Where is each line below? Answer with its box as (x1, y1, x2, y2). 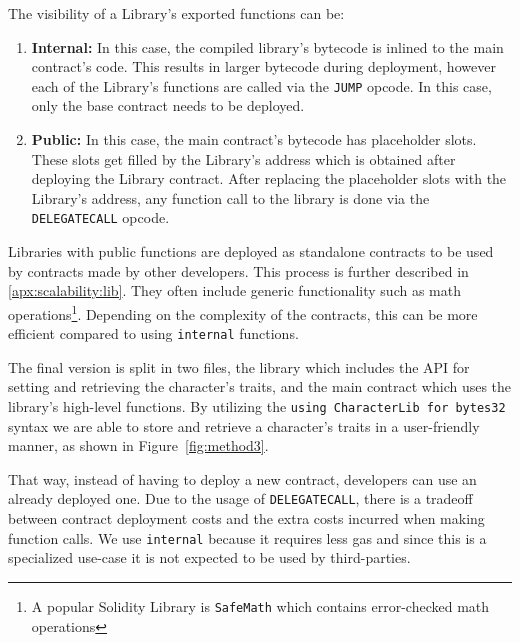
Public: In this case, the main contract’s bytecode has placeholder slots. (31, 129, 477, 150)
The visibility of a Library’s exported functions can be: (8, 3, 345, 23)
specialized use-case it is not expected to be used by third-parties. (8, 547, 411, 568)
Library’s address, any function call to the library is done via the (31, 187, 430, 208)
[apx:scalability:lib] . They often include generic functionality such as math (8, 280, 461, 301)
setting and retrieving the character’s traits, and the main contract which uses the (8, 376, 512, 397)
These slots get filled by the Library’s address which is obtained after (31, 148, 456, 169)
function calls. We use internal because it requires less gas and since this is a (8, 527, 487, 548)
